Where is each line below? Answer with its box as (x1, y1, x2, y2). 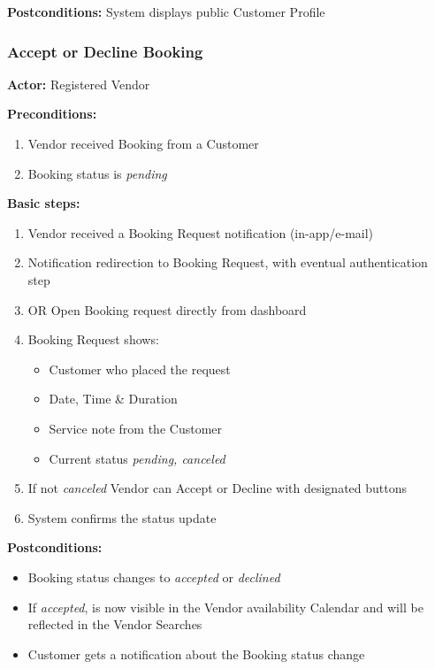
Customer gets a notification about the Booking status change (27, 644, 365, 663)
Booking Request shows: (27, 330, 159, 349)
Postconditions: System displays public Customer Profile (7, 3, 325, 20)
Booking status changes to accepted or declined (27, 567, 280, 586)
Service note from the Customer (49, 419, 222, 437)
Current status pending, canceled (49, 449, 225, 467)
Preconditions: (7, 104, 97, 123)
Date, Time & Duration (49, 389, 178, 408)
